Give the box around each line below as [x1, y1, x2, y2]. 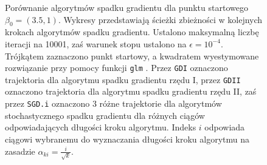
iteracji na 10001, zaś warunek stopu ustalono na [5, 37, 187, 50]
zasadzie [5, 144, 35, 157]
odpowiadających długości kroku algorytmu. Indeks [5, 121, 196, 133]
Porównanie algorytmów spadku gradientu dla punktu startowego [5, 1, 248, 13]
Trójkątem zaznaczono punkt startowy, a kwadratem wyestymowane [5, 49, 259, 62]
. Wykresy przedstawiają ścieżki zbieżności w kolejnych [58, 13, 263, 25]
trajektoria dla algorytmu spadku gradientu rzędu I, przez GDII [5, 73, 241, 86]
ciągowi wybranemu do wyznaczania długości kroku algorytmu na [5, 132, 249, 145]
